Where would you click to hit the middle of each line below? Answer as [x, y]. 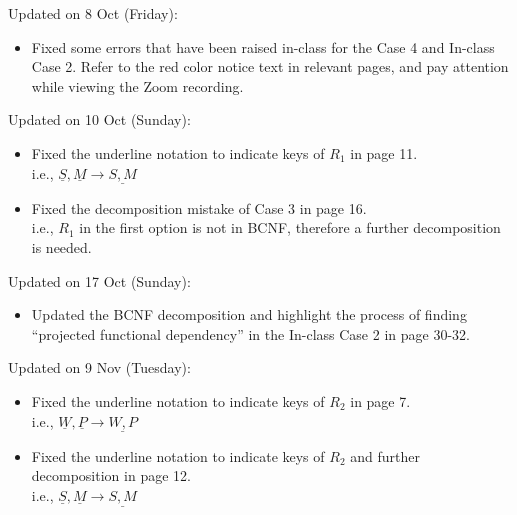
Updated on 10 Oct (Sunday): [99, 119]
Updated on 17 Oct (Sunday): [99, 280]
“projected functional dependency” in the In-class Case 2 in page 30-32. [250, 333]
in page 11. [384, 152]
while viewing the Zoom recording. [137, 85]
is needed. [61, 246]
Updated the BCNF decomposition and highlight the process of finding [249, 314]
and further [385, 455]
